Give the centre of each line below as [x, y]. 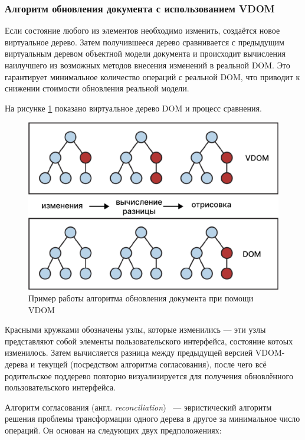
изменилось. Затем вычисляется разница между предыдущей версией [129, 352]
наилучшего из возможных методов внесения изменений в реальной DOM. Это [147, 65]
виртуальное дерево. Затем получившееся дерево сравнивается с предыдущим [145, 42]
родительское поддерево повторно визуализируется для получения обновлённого [149, 375]
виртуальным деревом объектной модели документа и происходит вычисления [145, 53]
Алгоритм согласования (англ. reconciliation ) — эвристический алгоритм [138, 407]
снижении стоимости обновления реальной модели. [97, 88]
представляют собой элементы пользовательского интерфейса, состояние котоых [149, 341]
